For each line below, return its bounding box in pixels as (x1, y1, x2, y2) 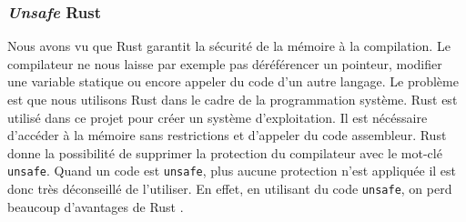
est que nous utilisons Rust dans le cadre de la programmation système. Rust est (7, 90, 458, 108)
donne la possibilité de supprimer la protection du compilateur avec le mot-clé (7, 143, 442, 162)
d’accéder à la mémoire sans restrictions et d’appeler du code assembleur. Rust (7, 126, 447, 145)
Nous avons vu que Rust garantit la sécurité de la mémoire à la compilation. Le (7, 36, 451, 55)
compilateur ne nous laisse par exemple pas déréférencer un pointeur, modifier (7, 54, 442, 73)
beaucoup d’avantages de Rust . (7, 197, 184, 216)
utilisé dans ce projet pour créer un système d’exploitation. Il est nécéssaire (7, 107, 428, 126)
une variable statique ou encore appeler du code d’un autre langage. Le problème (7, 72, 459, 91)
